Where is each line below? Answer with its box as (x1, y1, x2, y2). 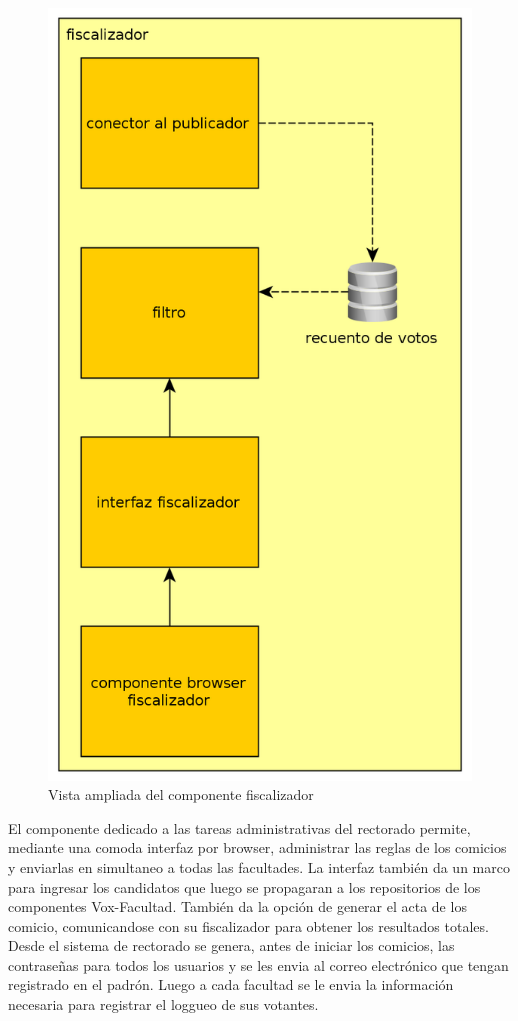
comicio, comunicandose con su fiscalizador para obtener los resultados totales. (8, 915, 489, 936)
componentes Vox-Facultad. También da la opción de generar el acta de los (8, 896, 467, 917)
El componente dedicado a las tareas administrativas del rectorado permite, (8, 817, 471, 838)
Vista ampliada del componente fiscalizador (48, 784, 314, 805)
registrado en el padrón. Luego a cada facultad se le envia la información (8, 974, 454, 995)
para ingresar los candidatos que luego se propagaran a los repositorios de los (8, 876, 481, 897)
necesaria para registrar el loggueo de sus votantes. (8, 994, 319, 1015)
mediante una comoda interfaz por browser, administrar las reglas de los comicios (8, 837, 507, 858)
